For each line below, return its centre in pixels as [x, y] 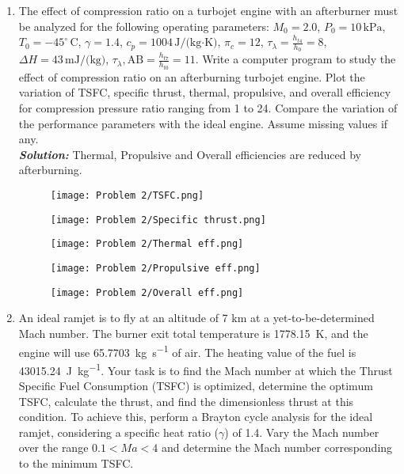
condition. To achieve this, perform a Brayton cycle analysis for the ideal [196, 417]
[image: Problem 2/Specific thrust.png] [158, 220]
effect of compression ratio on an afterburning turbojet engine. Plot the [192, 76]
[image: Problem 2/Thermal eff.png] [147, 244]
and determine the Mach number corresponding [277, 447]
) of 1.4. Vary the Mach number [302, 432]
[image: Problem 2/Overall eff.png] [147, 292]
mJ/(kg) [86, 61]
